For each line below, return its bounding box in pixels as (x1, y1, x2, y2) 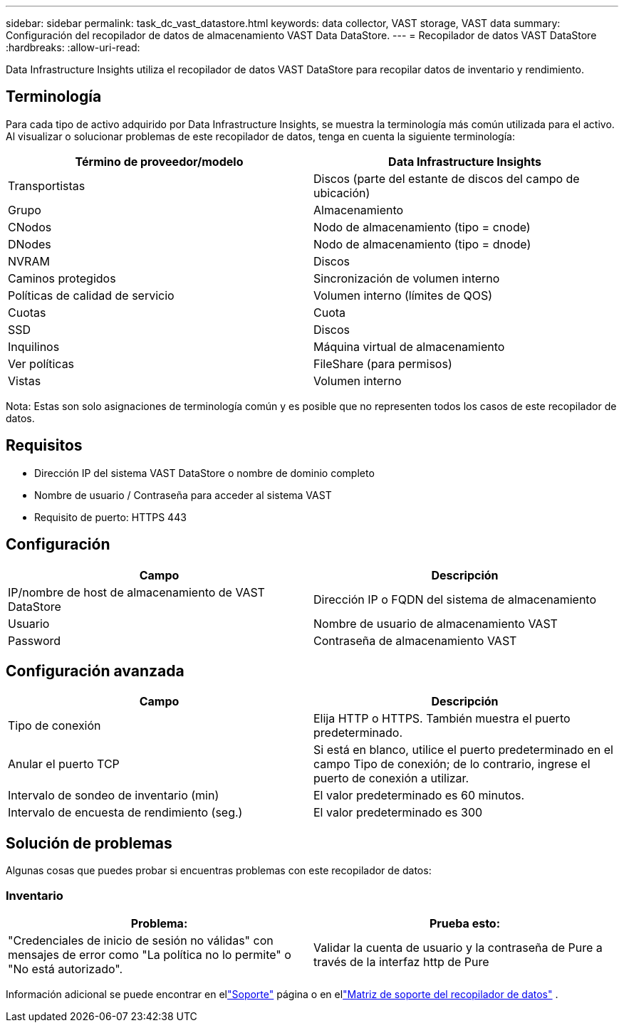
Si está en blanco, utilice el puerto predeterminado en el (313, 743, 613, 757)
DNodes (8, 236, 51, 251)
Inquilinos (8, 339, 60, 354)
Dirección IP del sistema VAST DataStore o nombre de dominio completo (34, 466, 375, 479)
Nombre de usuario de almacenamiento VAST (313, 616, 558, 631)
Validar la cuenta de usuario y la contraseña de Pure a (313, 940, 603, 955)
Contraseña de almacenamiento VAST (313, 633, 517, 648)
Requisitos (6, 436, 83, 455)
